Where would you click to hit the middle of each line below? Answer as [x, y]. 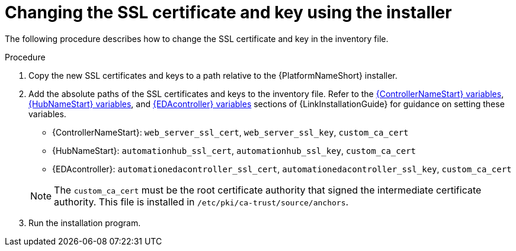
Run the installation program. [85, 223]
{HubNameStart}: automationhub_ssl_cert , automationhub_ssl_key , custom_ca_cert [234, 150]
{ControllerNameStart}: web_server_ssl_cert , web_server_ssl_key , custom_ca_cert [230, 132]
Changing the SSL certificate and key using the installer [228, 12]
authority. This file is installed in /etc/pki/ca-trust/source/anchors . [201, 202]
